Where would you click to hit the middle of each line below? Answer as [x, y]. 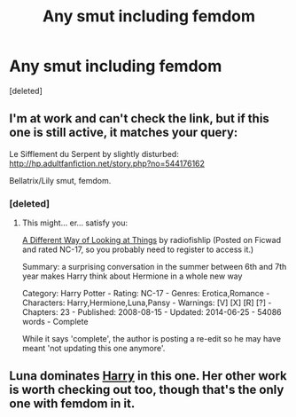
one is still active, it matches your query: [124, 133]
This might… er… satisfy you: [75, 223]
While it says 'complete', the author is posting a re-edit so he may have [152, 339]
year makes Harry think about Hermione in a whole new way [132, 276]
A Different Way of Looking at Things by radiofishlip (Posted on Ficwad [152, 240]
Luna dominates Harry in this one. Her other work [148, 376]
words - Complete [55, 322]
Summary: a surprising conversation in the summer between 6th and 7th [154, 267]
